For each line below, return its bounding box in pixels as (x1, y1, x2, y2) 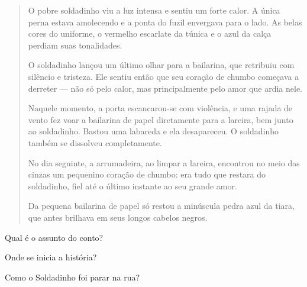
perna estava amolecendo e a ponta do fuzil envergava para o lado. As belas (28, 15, 302, 28)
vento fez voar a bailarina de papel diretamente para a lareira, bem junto (28, 113, 293, 125)
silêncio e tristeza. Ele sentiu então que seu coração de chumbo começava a (28, 70, 299, 82)
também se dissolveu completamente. (28, 136, 162, 149)
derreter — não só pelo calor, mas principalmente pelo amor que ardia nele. (28, 82, 302, 94)
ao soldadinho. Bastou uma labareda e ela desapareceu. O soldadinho (28, 125, 279, 137)
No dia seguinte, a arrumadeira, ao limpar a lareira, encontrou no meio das (28, 156, 300, 169)
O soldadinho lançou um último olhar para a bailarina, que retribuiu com (28, 59, 295, 71)
